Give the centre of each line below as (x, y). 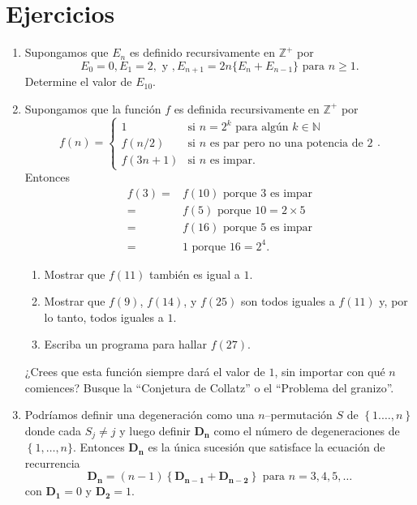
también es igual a (195, 274)
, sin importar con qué (330, 372)
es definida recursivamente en (247, 108)
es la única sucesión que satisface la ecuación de (267, 447)
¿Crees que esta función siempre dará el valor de (145, 372)
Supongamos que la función (93, 108)
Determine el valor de (78, 81)
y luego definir (155, 430)
